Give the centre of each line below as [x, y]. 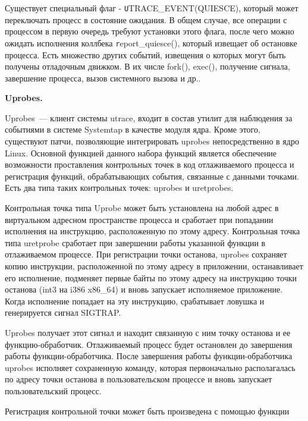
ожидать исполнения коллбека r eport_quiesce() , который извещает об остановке [151, 43]
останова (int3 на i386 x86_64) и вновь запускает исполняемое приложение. [144, 289]
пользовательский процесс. [53, 390]
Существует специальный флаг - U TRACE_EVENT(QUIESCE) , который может [152, 8]
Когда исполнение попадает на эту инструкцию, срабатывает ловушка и [135, 301]
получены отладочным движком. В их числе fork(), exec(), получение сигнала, [147, 66]
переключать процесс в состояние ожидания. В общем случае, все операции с [146, 19]
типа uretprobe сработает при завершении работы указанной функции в [135, 242]
